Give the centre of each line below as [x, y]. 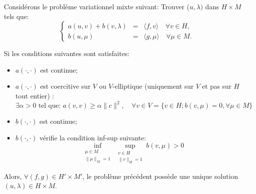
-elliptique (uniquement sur [153, 86]
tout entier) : [35, 95]
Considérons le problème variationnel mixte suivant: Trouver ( [97, 6]
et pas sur [217, 86]
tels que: [17, 16]
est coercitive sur [65, 86]
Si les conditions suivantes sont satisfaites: [67, 53]
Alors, [13, 176]
